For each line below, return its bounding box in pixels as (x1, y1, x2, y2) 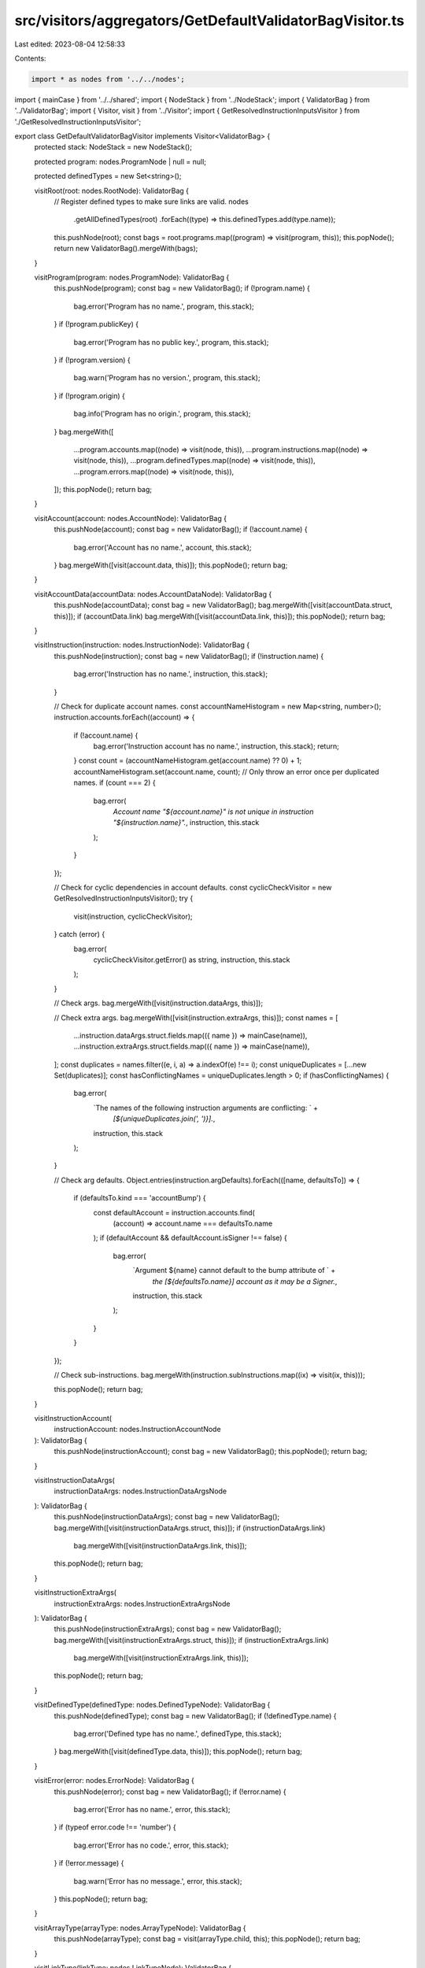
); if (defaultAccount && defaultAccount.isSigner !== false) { (93, 1233, 287, 1243)
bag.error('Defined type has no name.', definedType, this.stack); (73, 1729, 283, 1739)
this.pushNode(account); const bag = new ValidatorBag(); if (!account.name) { (54, 524, 308, 535)
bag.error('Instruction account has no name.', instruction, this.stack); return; (93, 742, 340, 751)
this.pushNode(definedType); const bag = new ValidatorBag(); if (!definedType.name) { (54, 1711, 337, 1720)
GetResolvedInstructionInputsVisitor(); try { (54, 893, 194, 903)
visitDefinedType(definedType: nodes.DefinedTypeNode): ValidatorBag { (34, 1700, 271, 1710)
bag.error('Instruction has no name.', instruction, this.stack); (73, 669, 268, 679)
